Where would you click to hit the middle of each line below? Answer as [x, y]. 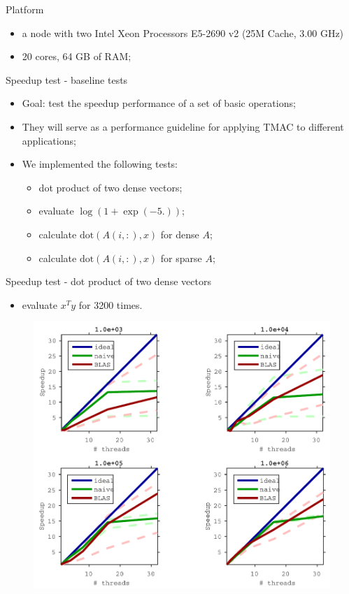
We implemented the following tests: [100, 164]
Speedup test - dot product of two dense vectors [108, 281]
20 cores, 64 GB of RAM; [77, 56]
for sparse [181, 258]
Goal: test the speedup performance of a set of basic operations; [159, 103]
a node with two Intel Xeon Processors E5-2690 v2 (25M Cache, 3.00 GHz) [183, 32]
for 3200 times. [111, 304]
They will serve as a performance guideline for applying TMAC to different [183, 126]
